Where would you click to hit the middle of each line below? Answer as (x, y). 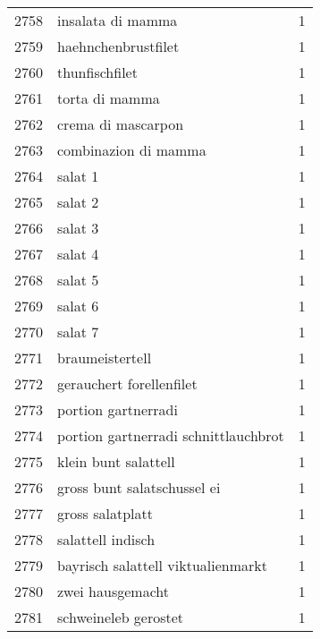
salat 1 (78, 176)
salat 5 (78, 280)
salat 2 (78, 202)
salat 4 (78, 254)
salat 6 (78, 306)
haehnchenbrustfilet (118, 46)
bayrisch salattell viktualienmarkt (162, 565)
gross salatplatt (105, 513)
